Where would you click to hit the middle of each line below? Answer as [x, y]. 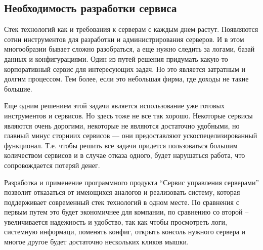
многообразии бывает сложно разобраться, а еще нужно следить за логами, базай [129, 49]
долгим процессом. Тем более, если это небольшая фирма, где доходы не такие [126, 79]
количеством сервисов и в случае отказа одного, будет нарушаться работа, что [125, 155]
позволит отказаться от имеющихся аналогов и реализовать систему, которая [122, 192]
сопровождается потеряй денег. [52, 165]
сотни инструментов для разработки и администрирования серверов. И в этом [124, 39]
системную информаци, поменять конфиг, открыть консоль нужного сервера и [125, 232]
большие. [18, 88]
